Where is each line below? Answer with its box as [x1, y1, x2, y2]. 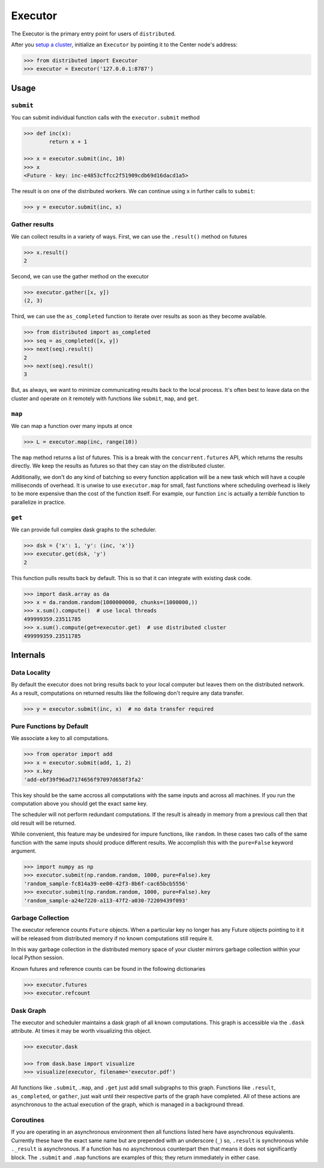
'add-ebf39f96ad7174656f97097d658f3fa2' [23, 776, 144, 783]
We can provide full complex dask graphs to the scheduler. [11, 526, 157, 533]
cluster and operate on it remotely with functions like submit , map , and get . [11, 394, 199, 402]
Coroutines [11, 1116, 45, 1124]
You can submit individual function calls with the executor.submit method [11, 114, 200, 121]
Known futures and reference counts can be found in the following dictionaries [11, 965, 206, 972]
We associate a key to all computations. [11, 735, 109, 742]
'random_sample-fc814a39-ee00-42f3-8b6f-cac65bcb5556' [23, 880, 188, 887]
